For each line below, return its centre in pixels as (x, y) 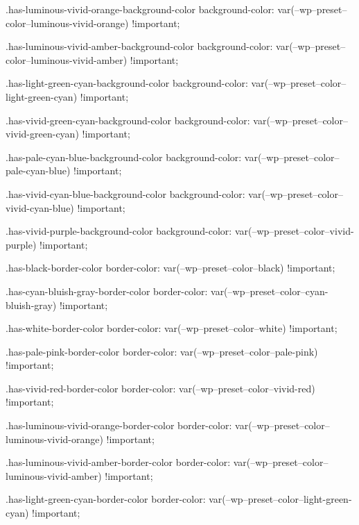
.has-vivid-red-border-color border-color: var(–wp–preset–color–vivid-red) (160, 388)
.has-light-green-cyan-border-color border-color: (106, 499)
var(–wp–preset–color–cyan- (270, 291)
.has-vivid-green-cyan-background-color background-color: (128, 120)
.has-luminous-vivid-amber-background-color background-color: (139, 46)
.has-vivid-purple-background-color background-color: (119, 231)
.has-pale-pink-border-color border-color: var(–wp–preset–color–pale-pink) (162, 351)
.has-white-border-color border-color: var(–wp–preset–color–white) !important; (172, 328)
